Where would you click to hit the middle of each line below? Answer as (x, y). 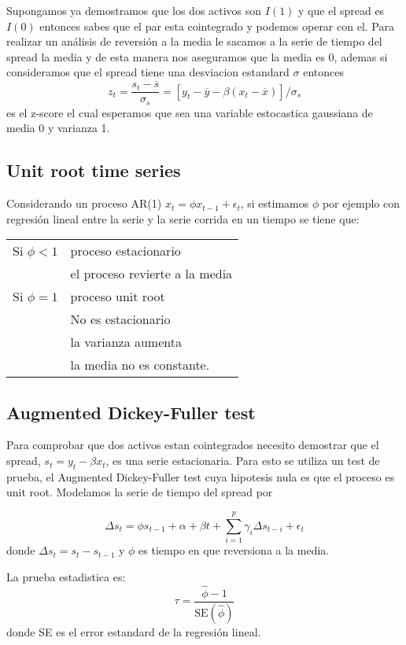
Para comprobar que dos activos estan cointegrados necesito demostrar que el (193, 445)
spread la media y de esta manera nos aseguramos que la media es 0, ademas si (197, 56)
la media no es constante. (140, 365)
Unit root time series (94, 170)
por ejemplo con (361, 203)
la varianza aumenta (126, 342)
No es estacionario (120, 319)
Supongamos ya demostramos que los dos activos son (134, 10)
